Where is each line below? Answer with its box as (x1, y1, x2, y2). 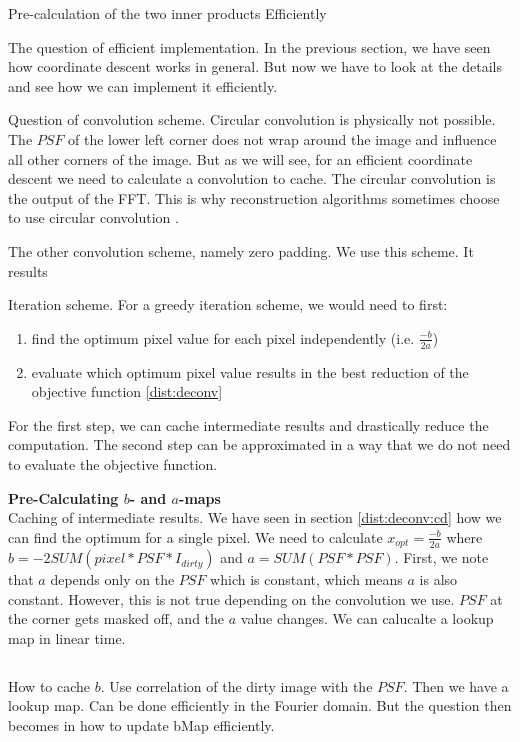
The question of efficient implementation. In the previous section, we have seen (8, 36, 491, 57)
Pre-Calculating (8, 487, 119, 508)
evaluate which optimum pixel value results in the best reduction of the (31, 361, 469, 382)
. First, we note (394, 547, 489, 568)
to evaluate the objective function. (8, 453, 218, 474)
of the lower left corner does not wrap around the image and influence (68, 128, 497, 149)
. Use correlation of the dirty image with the (100, 675, 373, 696)
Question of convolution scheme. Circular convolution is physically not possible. (8, 109, 496, 130)
